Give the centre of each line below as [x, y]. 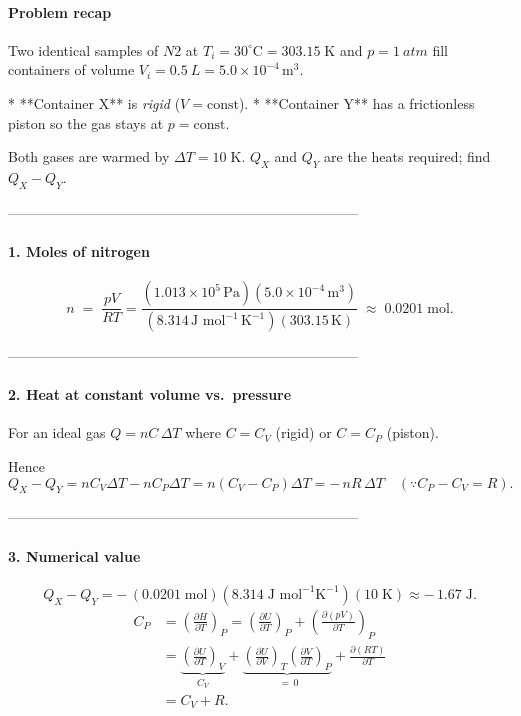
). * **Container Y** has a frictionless [356, 102]
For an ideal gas [57, 432]
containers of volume [71, 69]
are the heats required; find [407, 156]
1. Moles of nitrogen [79, 250]
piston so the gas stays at [86, 122]
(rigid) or [303, 432]
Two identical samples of [83, 49]
